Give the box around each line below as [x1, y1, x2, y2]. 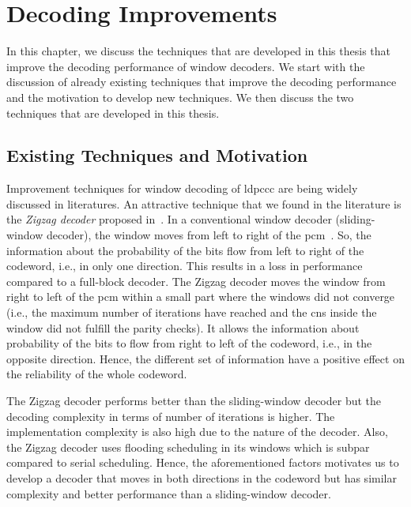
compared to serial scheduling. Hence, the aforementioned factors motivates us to [6, 454, 399, 471]
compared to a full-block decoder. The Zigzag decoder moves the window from [6, 272, 386, 289]
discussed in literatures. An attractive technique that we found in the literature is [6, 195, 402, 212]
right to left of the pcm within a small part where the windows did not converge [6, 288, 395, 305]
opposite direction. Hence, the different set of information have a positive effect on [6, 350, 405, 366]
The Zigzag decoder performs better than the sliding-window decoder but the [6, 392, 382, 409]
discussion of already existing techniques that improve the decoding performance [6, 73, 397, 90]
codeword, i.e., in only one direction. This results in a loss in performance [6, 257, 363, 274]
